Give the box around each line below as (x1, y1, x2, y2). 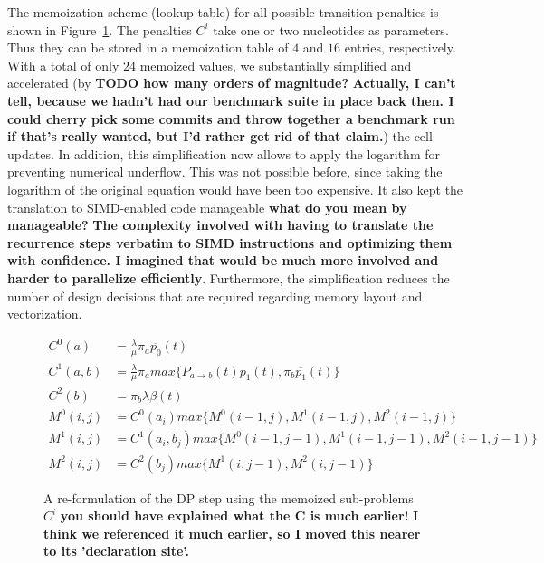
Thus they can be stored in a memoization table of (7, 38, 289, 57)
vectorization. (7, 304, 82, 323)
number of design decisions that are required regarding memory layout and (7, 286, 423, 305)
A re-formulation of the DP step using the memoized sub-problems (43, 488, 414, 507)
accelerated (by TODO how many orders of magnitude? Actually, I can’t (7, 73, 456, 92)
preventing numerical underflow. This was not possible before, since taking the (7, 162, 443, 181)
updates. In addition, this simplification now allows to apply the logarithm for (7, 144, 441, 163)
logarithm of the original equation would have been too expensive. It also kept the (7, 179, 463, 198)
